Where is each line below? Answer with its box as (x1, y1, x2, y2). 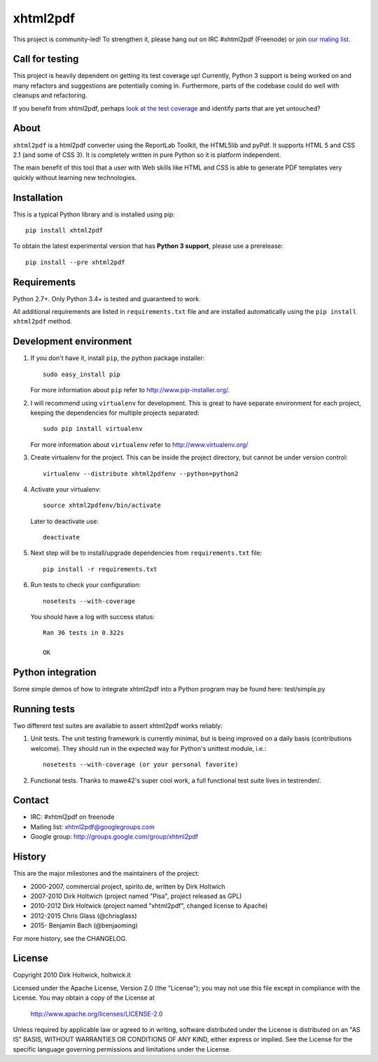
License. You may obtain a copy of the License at (13, 993, 155, 1002)
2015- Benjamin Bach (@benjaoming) (30, 921, 138, 930)
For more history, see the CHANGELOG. (13, 934, 127, 942)
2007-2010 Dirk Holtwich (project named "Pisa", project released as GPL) (30, 892, 242, 900)
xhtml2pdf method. (13, 317, 73, 326)
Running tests (13, 703, 76, 715)
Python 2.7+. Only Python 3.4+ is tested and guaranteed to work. (13, 294, 201, 303)
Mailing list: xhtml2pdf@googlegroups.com (30, 822, 155, 831)
